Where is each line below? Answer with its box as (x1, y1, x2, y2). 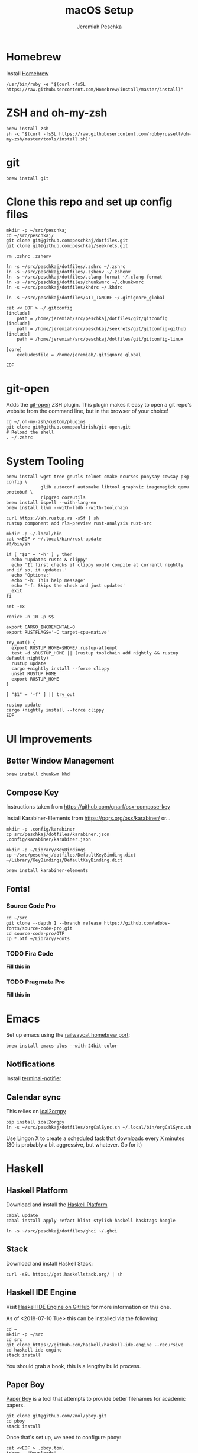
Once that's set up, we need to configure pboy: (6, 1434, 121, 1441)
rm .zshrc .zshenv (6, 253, 51, 259)
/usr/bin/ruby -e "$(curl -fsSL (6, 81, 86, 87)
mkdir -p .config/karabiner (6, 826, 76, 832)
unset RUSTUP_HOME (11, 671, 57, 677)
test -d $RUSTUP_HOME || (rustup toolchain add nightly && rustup (11, 650, 178, 656)
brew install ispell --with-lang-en (6, 500, 96, 506)
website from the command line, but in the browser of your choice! (6, 407, 168, 415)
